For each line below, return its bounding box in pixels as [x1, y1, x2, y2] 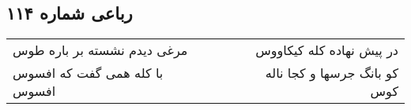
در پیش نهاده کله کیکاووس [255, 41, 398, 60]
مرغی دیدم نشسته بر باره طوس [13, 41, 188, 60]
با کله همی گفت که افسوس [13, 64, 164, 82]
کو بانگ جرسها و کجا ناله [265, 64, 398, 82]
